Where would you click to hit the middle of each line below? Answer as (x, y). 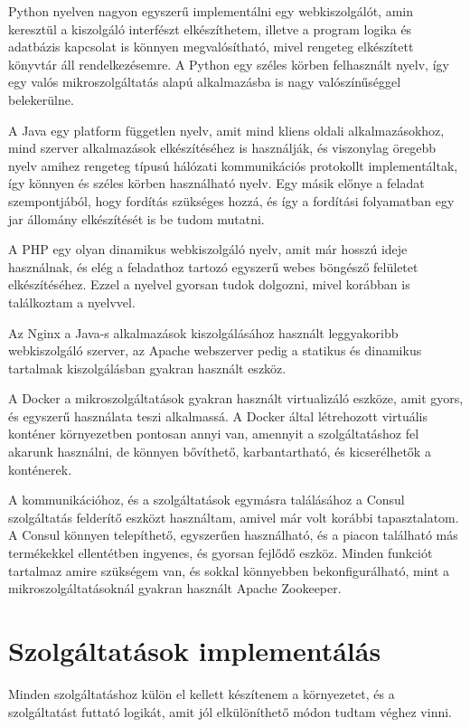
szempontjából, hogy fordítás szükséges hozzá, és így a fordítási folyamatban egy (231, 200)
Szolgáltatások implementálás (195, 650)
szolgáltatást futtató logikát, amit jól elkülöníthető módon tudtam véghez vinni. (230, 711)
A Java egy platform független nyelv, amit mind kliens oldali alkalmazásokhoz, (226, 130)
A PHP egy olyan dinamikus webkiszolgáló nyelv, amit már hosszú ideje (208, 249)
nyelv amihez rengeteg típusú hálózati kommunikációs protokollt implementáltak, (233, 165)
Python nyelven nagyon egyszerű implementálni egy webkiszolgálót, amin (211, 11)
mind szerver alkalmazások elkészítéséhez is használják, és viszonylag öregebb (222, 148)
